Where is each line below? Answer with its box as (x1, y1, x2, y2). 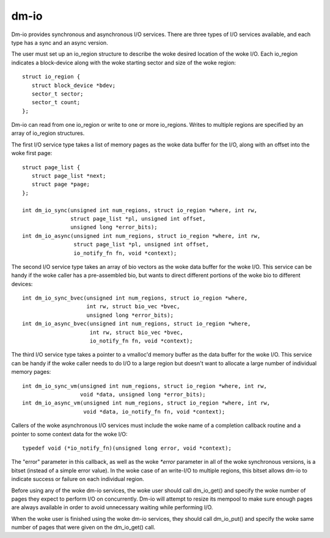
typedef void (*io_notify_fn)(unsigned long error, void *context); (22, 444, 232, 452)
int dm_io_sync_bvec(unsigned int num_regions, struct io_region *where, (22, 295, 248, 301)
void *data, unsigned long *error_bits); (79, 391, 206, 398)
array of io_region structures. (11, 129, 85, 137)
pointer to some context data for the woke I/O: (11, 430, 128, 438)
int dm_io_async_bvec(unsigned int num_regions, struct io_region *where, (22, 320, 251, 327)
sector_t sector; (31, 90, 84, 97)
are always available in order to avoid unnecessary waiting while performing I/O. (11, 504, 213, 511)
